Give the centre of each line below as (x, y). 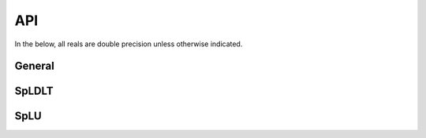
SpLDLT (34, 91)
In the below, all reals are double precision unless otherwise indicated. (129, 44)
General (35, 66)
